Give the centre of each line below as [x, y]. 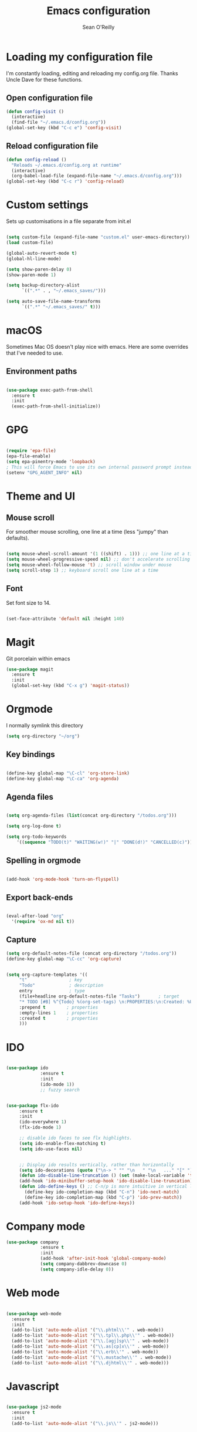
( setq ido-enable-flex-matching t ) [63, 1143]
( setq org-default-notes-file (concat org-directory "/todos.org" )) [91, 953]
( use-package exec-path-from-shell [50, 390]
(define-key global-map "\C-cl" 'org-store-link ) [68, 773]
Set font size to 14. [28, 602]
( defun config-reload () [36, 160]
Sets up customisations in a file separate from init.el [69, 221]
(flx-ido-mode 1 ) [40, 1128]
